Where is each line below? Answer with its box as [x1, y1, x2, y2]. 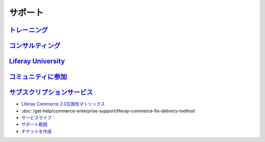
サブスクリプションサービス [9, 88, 93, 97]
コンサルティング [9, 41, 61, 50]
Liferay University [9, 57, 65, 65]
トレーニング [9, 26, 48, 34]
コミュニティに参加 [9, 73, 67, 81]
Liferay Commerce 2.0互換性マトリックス [21, 101, 106, 107]
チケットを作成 [21, 128, 52, 134]
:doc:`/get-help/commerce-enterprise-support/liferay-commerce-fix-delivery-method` [21, 108, 196, 114]
